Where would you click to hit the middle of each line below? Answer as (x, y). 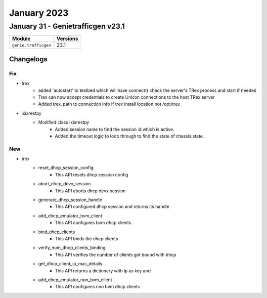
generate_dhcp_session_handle (70, 200)
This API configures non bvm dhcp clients (98, 287)
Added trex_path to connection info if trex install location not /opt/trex (109, 104)
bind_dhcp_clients (57, 232)
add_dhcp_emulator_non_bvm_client (75, 280)
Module (21, 39)
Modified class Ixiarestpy (64, 122)
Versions (67, 39)
